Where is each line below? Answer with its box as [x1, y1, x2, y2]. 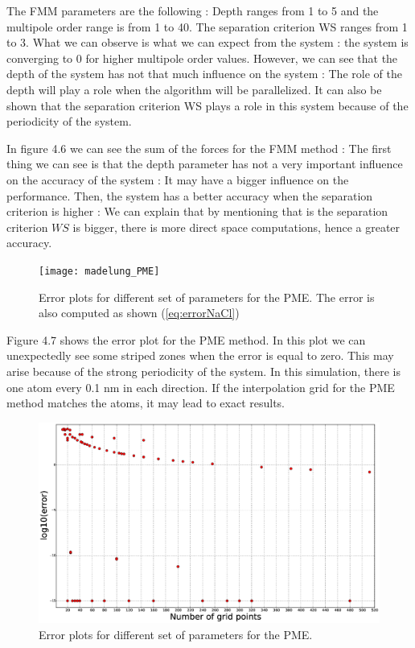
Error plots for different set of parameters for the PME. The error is [39, 288, 375, 305]
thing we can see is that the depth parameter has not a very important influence [6, 155, 403, 172]
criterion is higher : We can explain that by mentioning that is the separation [6, 203, 388, 220]
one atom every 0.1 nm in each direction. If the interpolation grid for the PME [6, 378, 395, 395]
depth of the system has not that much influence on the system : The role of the [6, 65, 402, 82]
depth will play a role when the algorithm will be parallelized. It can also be [6, 80, 382, 97]
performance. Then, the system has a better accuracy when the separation [6, 187, 373, 204]
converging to [6, 49, 73, 66]
